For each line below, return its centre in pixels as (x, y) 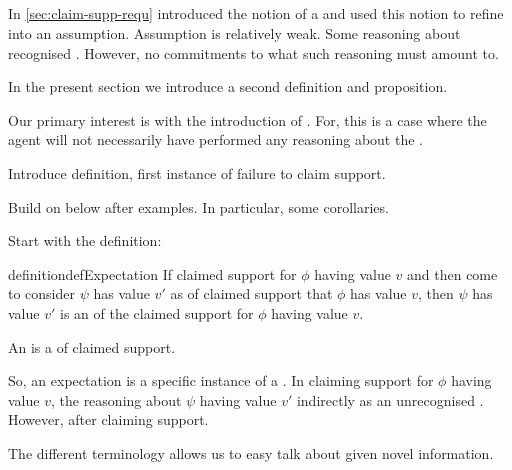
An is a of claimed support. (92, 346)
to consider (42, 293)
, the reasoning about (116, 399)
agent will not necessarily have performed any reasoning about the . (215, 139)
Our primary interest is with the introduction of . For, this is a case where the (247, 119)
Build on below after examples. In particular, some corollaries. (198, 206)
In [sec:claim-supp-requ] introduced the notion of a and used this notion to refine (256, 13)
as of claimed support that (251, 293)
